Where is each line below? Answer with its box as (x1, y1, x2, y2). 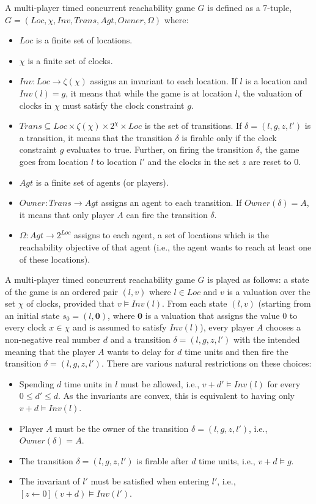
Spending (19, 377, 54, 390)
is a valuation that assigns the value (145, 309, 280, 321)
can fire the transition (126, 208, 208, 221)
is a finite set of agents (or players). (35, 175, 169, 188)
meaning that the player (5, 345, 95, 357)
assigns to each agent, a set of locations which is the (73, 228, 269, 241)
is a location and (245, 75, 307, 87)
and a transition (110, 333, 171, 346)
